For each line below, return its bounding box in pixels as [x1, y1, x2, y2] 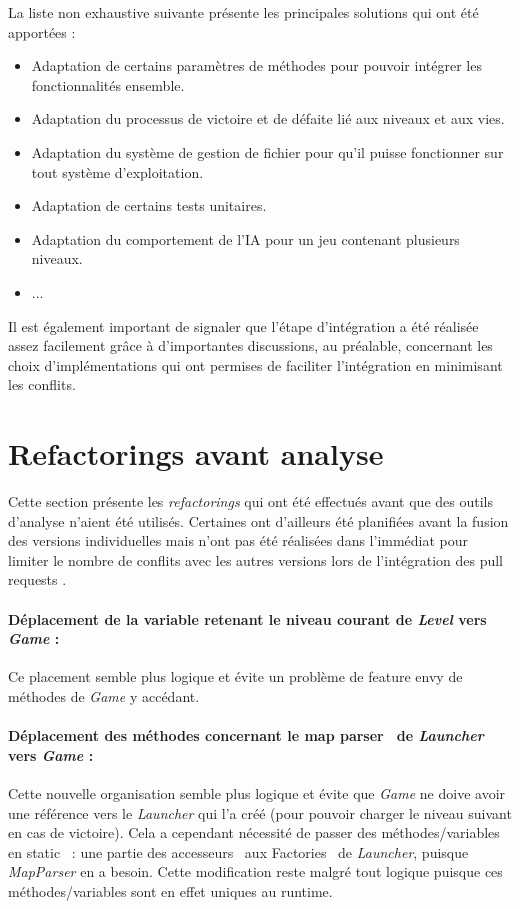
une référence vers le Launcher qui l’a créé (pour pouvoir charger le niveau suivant [8, 802, 512, 823]
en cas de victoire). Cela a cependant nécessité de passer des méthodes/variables [8, 822, 500, 843]
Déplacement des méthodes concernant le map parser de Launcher [8, 725, 484, 746]
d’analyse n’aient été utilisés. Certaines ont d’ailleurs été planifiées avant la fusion [8, 510, 509, 531]
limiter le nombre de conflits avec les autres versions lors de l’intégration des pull [8, 549, 504, 570]
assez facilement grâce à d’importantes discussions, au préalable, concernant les [8, 335, 493, 356]
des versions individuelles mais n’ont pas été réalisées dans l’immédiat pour [8, 530, 469, 551]
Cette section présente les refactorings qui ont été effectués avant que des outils [8, 491, 493, 512]
